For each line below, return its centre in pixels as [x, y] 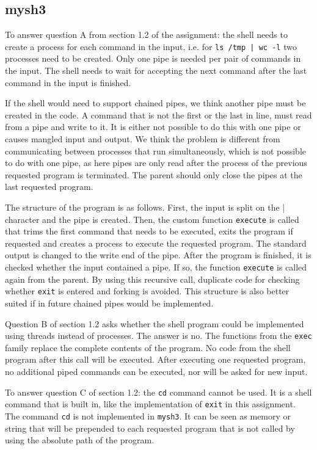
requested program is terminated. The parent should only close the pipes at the [154, 174]
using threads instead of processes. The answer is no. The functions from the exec [158, 336]
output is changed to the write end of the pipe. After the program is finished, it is [158, 255]
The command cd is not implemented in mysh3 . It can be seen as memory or [148, 416]
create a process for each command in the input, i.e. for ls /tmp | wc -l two [151, 46]
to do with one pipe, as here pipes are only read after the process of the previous [156, 163]
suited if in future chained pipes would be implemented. [109, 303]
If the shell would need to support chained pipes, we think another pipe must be [155, 103]
